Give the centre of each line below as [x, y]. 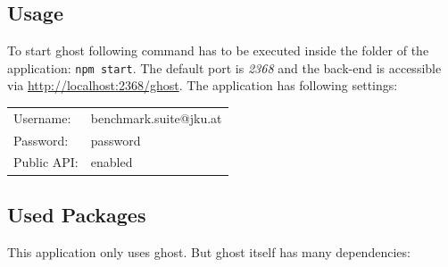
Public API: [46, 162]
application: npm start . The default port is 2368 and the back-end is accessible [224, 67]
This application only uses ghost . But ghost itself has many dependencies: [209, 251]
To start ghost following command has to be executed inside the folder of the [218, 50]
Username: [42, 117]
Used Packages [77, 214]
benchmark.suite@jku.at [156, 117]
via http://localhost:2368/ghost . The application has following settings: [203, 85]
